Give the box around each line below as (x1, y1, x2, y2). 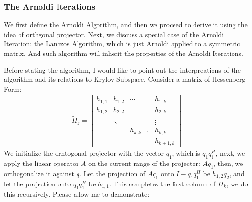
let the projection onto (4, 178, 71, 188)
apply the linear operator (4, 158, 79, 168)
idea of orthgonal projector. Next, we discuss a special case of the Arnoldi (4, 29, 224, 39)
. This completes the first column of (109, 178, 216, 188)
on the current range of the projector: (88, 158, 200, 168)
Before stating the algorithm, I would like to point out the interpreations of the (4, 64, 241, 74)
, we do (226, 178, 248, 188)
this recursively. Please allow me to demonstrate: (4, 188, 150, 199)
